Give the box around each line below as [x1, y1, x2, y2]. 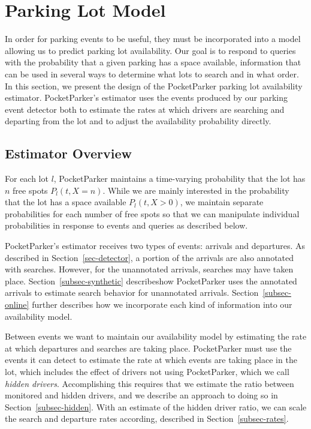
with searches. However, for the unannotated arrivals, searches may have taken [5, 263, 294, 275]
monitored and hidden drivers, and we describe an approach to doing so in [5, 389, 278, 401]
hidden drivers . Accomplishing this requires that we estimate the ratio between [5, 377, 294, 389]
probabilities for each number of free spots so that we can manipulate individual [5, 207, 300, 220]
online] [5, 298, 29, 311]
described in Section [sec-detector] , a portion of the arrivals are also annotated [5, 251, 294, 263]
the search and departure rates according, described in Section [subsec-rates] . [5, 412, 289, 425]
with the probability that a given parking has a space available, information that [5, 56, 301, 68]
